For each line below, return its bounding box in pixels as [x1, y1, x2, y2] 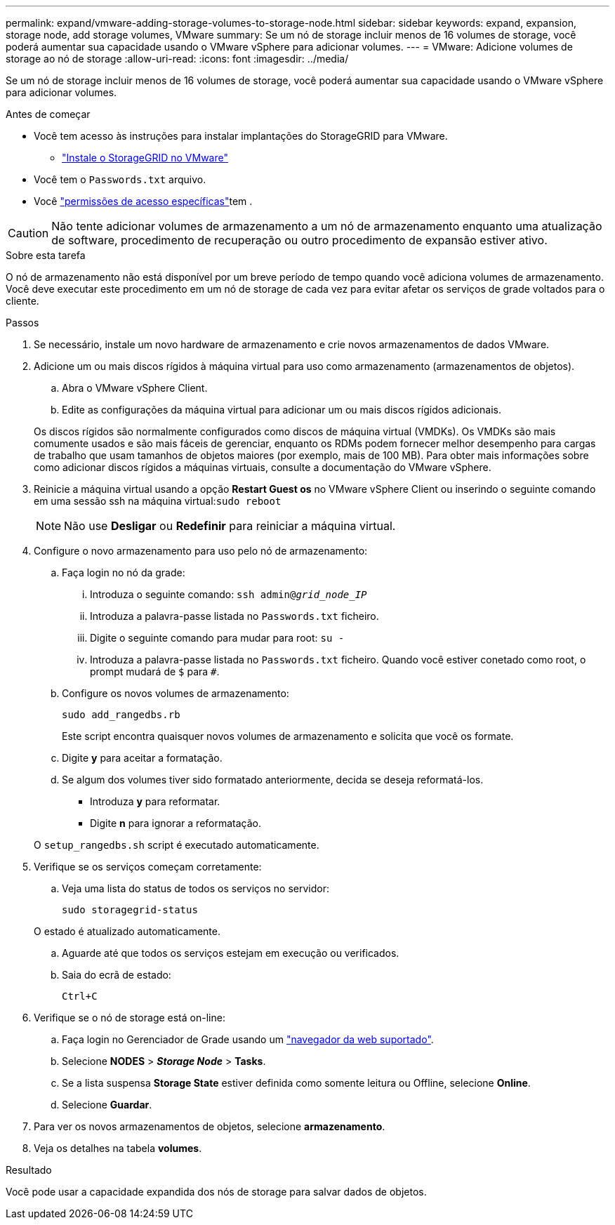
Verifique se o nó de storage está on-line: [34, 1012, 225, 1024]
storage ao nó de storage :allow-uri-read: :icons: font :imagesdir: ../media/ [6, 53, 349, 65]
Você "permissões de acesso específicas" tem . [34, 195, 253, 207]
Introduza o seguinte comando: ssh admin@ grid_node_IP [90, 588, 367, 600]
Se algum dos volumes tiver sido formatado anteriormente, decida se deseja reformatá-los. [62, 774, 484, 786]
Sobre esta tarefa [6, 249, 86, 261]
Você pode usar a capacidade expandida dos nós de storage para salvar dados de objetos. [6, 1186, 427, 1198]
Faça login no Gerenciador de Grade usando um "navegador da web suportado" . [62, 1033, 434, 1045]
